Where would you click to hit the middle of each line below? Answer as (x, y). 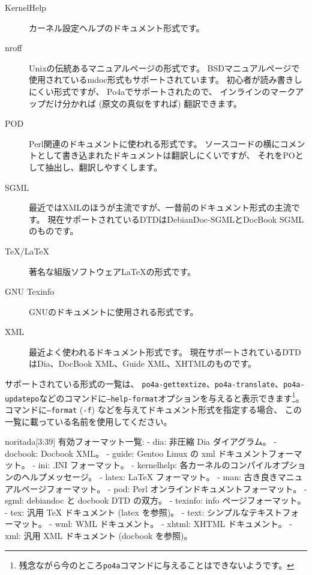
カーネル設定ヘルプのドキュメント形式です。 (117, 27)
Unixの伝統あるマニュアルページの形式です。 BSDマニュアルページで (164, 68)
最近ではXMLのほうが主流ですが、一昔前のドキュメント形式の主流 (160, 207)
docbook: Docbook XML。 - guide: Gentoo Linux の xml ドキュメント (137, 453)
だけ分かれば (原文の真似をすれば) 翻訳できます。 (143, 103)
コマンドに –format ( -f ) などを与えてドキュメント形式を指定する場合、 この (153, 410)
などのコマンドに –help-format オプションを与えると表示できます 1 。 (172, 397)
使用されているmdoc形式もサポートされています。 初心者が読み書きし (166, 80)
